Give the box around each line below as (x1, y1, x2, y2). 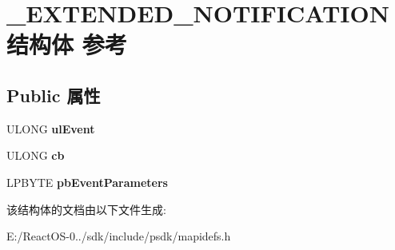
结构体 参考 (6, 28, 127, 61)
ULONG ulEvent (6, 120, 95, 137)
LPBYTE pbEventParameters (6, 173, 168, 190)
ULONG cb (6, 147, 65, 164)
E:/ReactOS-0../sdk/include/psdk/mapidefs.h (6, 228, 231, 244)
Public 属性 (6, 82, 101, 107)
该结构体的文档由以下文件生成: (6, 200, 166, 217)
